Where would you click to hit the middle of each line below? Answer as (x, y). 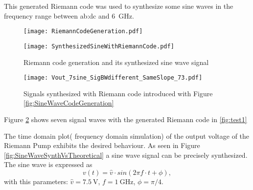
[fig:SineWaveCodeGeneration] (69, 103)
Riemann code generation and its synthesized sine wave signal (116, 62)
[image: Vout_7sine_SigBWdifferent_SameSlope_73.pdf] (113, 78)
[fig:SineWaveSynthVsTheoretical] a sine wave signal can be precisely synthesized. (126, 155)
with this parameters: (36, 181)
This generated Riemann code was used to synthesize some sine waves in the (119, 6)
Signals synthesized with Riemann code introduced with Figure (118, 93)
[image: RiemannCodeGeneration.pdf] (83, 32)
